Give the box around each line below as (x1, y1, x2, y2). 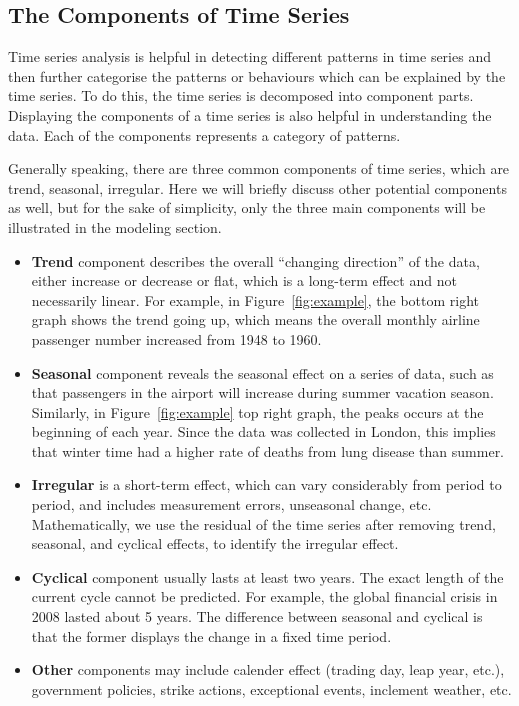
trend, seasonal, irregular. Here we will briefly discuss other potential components (8, 177, 507, 198)
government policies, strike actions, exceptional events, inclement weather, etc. (31, 678, 512, 699)
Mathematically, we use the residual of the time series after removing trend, (31, 513, 496, 534)
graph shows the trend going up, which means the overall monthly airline (31, 309, 480, 330)
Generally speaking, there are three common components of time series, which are (8, 158, 510, 179)
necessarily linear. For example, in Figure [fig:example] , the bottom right (31, 289, 480, 310)
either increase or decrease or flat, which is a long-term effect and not (31, 270, 457, 291)
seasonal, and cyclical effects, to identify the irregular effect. (31, 533, 399, 554)
